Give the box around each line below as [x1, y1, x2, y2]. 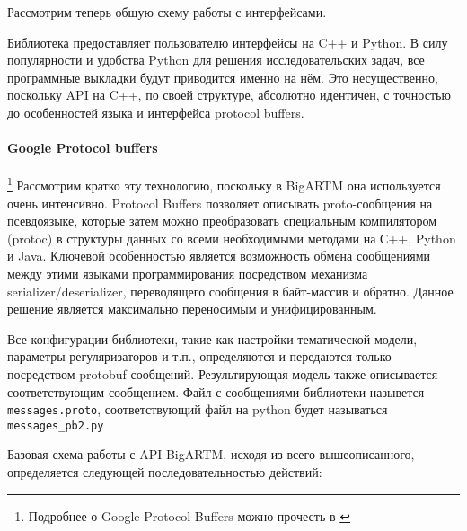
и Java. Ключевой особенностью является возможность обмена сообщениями [7, 246, 431, 265]
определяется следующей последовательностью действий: [7, 463, 322, 482]
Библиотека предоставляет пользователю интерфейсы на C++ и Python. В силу [7, 32, 448, 51]
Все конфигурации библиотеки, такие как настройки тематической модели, [7, 329, 418, 348]
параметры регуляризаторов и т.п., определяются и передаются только [7, 347, 392, 366]
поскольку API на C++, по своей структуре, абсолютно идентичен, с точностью [7, 85, 451, 104]
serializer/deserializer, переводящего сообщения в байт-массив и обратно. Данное [7, 281, 454, 300]
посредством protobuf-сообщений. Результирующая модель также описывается [7, 364, 438, 383]
